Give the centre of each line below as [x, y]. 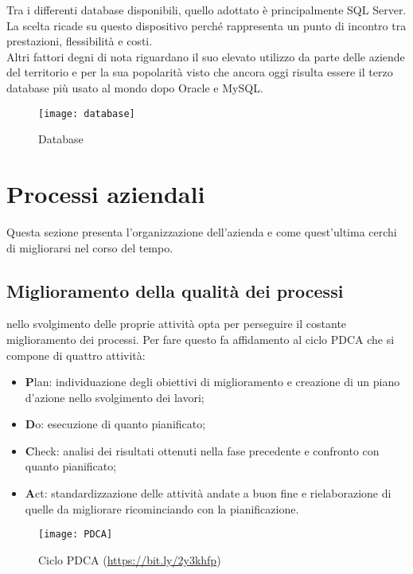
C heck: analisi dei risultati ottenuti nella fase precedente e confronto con [202, 450]
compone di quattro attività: [76, 355]
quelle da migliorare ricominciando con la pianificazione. [162, 508]
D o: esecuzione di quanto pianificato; [115, 424]
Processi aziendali [106, 193]
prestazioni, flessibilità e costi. [80, 41]
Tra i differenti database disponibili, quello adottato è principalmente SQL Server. [206, 10]
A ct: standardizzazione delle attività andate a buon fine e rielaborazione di [208, 493]
